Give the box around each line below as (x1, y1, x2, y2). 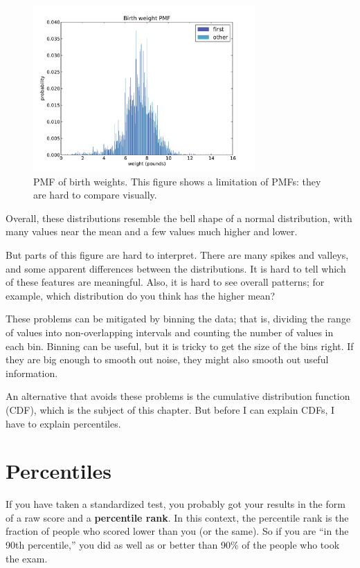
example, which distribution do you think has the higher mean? (6, 288, 276, 302)
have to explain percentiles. (6, 416, 121, 430)
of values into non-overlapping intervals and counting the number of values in (6, 324, 334, 339)
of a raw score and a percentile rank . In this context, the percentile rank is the (6, 510, 349, 524)
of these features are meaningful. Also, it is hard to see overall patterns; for (6, 275, 325, 289)
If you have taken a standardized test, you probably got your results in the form (6, 497, 345, 511)
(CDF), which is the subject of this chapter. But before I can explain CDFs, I (6, 402, 335, 416)
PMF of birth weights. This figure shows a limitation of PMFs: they (33, 174, 321, 188)
